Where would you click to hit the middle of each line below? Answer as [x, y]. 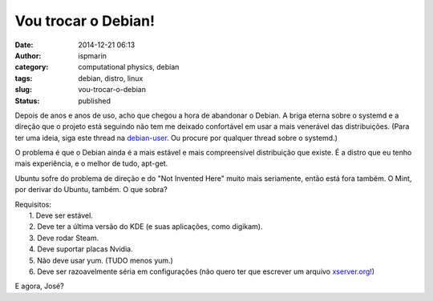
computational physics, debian [129, 67]
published [95, 101]
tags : [24, 78]
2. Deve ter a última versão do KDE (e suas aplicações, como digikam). [146, 227]
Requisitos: [33, 204]
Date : [24, 45]
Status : [27, 101]
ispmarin [93, 55]
